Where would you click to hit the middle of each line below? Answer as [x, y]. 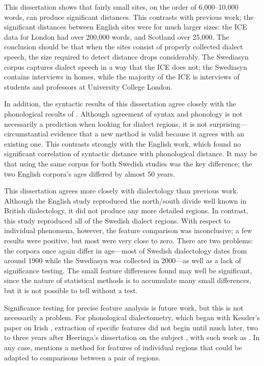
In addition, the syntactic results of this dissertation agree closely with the [120, 104]
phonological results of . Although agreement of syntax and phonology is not [123, 113]
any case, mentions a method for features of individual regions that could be [123, 347]
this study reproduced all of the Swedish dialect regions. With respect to [117, 220]
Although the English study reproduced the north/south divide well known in [125, 200]
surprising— [229, 123]
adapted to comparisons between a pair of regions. [82, 357]
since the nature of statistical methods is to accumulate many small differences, [128, 280]
